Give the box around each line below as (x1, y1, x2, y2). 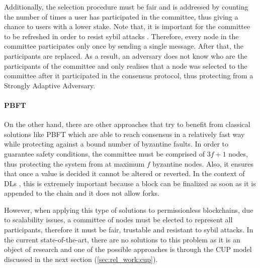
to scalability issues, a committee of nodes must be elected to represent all (4, 214, 233, 225)
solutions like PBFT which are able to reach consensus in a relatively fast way (4, 128, 245, 139)
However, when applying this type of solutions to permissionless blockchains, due (4, 204, 253, 215)
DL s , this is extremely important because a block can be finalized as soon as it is (4, 178, 256, 188)
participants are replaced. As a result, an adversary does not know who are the (4, 50, 247, 61)
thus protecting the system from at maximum (4, 158, 145, 169)
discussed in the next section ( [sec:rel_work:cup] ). (4, 253, 158, 264)
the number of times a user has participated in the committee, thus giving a (4, 11, 238, 22)
